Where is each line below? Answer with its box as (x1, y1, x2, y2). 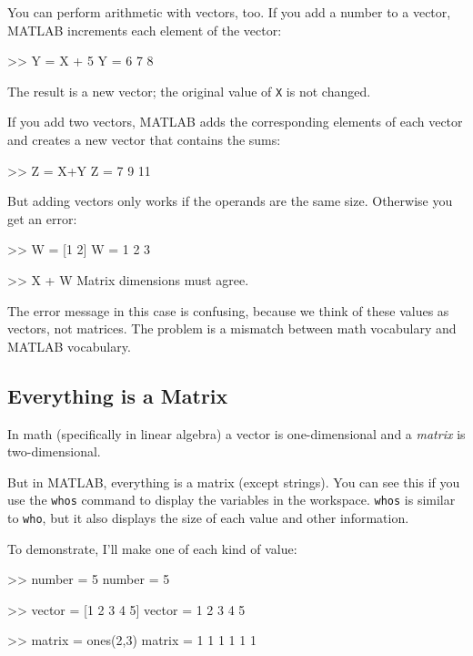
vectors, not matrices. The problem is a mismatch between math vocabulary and (7, 319, 457, 338)
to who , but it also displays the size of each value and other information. (7, 508, 409, 528)
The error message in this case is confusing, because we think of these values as (7, 301, 449, 320)
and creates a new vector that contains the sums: (7, 130, 281, 149)
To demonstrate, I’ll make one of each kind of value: (7, 538, 297, 558)
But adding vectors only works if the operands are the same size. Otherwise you (7, 191, 453, 210)
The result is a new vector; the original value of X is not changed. (7, 81, 371, 100)
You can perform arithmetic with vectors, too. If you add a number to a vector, (7, 3, 451, 21)
